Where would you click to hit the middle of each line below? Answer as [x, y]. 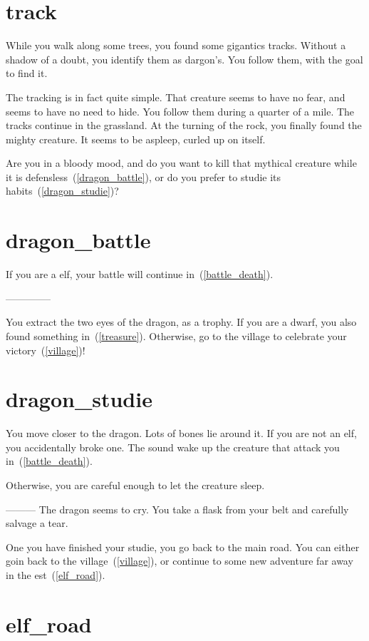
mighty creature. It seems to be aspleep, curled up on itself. [136, 139]
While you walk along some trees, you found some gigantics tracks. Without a [176, 45]
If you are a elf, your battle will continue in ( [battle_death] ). [140, 274]
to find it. [27, 73]
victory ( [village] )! [46, 350]
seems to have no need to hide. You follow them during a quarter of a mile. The [180, 111]
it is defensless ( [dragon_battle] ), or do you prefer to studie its [144, 176]
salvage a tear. [37, 523]
